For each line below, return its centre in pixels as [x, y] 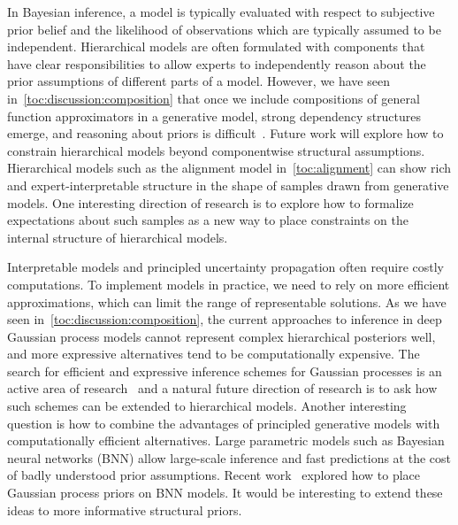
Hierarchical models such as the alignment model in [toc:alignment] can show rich [229, 168]
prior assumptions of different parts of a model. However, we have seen [198, 81]
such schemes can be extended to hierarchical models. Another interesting [207, 406]
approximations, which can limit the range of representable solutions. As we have [227, 301]
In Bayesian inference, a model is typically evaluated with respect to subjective [221, 12]
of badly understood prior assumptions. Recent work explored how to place [214, 475]
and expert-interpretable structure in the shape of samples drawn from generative [228, 185]
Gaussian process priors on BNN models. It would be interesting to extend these [225, 493]
